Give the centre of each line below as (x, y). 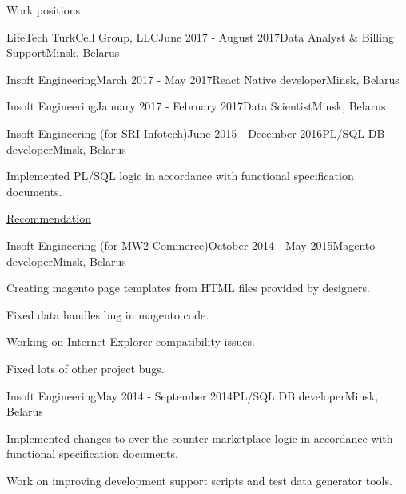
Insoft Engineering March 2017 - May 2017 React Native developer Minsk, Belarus (203, 79)
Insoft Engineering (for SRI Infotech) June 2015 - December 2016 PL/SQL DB (196, 133)
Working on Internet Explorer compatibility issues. (131, 341)
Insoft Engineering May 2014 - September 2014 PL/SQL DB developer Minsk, (193, 395)
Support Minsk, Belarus (63, 52)
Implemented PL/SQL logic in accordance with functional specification (180, 176)
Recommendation (49, 218)
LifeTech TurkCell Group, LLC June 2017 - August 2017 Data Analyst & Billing (200, 36)
